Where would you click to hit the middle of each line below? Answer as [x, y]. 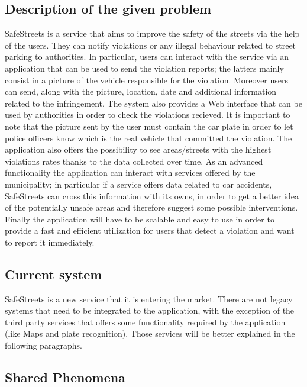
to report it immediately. [50, 242]
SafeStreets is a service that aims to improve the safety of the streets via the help [152, 33]
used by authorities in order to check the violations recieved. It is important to [148, 115]
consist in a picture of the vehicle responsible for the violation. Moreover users [147, 80]
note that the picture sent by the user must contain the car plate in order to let [149, 126]
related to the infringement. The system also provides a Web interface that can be [153, 103]
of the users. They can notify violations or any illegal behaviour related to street [151, 45]
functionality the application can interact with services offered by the [130, 172]
